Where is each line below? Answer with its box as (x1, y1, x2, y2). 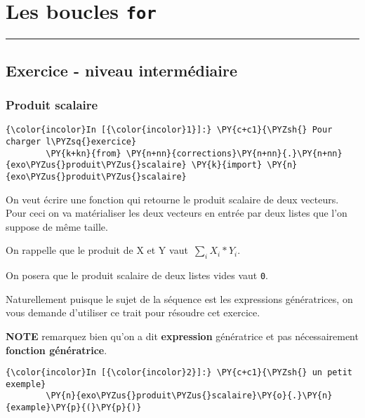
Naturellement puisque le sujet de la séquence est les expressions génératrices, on (6, 291, 353, 306)
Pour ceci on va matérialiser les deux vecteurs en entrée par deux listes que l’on (6, 205, 347, 220)
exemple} (6, 379, 46, 389)
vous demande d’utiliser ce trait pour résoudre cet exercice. (6, 305, 260, 320)
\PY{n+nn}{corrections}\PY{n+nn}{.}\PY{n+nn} (126, 148, 343, 159)
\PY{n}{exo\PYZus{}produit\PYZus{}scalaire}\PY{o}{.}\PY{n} (46, 391, 333, 401)
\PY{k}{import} (191, 160, 263, 170)
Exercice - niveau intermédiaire (6, 59, 238, 81)
